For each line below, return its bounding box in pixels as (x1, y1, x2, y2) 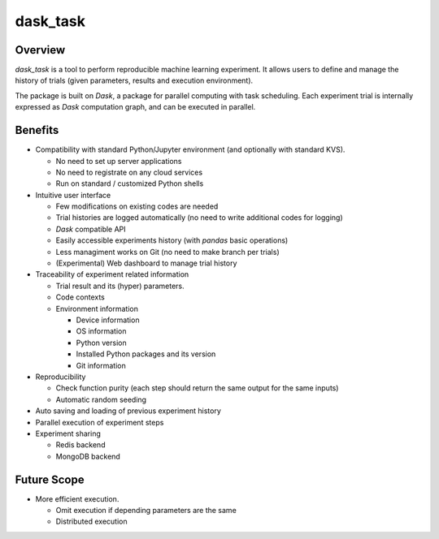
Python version (76, 338, 127, 347)
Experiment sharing (35, 429, 101, 438)
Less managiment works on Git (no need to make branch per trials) (55, 247, 280, 257)
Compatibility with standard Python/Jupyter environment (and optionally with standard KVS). (35, 144, 346, 154)
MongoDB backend (55, 451, 121, 461)
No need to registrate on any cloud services (55, 167, 203, 177)
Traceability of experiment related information (35, 269, 189, 279)
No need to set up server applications (55, 156, 182, 166)
